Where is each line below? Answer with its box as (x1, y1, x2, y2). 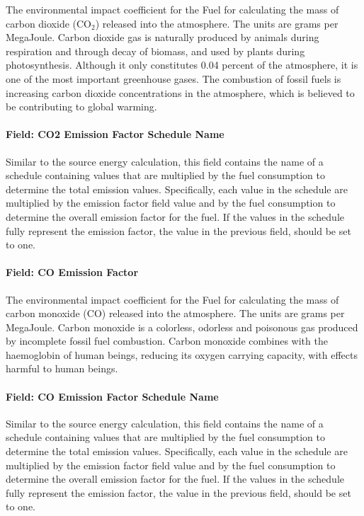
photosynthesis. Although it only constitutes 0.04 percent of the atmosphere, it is (6, 57, 358, 72)
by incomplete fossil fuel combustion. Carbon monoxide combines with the (6, 333, 328, 348)
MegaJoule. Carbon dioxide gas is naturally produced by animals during (6, 30, 319, 45)
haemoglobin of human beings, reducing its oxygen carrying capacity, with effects (6, 347, 358, 362)
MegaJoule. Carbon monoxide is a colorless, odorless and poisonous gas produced (6, 319, 358, 334)
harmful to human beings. (6, 361, 118, 376)
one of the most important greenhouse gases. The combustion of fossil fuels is (6, 71, 341, 86)
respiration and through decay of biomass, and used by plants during (6, 43, 305, 58)
